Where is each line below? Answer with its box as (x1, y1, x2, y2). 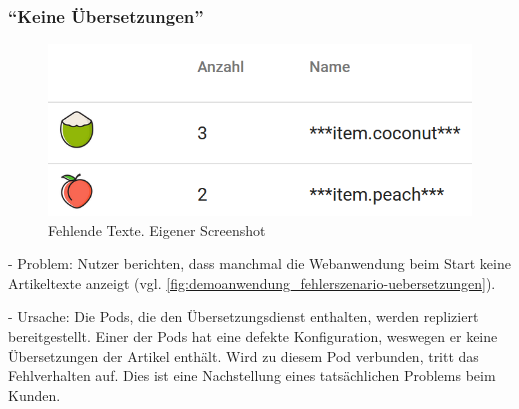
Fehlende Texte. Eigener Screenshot (48, 219, 266, 240)
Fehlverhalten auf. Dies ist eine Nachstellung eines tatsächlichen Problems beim (8, 365, 496, 386)
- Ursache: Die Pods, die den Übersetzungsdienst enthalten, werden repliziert (8, 306, 479, 327)
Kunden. (8, 384, 61, 405)
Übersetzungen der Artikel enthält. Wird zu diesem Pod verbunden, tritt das (8, 345, 479, 366)
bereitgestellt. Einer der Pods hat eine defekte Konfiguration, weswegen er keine (8, 325, 498, 346)
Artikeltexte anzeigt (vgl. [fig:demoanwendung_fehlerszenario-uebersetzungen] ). (8, 272, 496, 293)
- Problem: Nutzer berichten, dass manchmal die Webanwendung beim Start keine (8, 253, 511, 274)
